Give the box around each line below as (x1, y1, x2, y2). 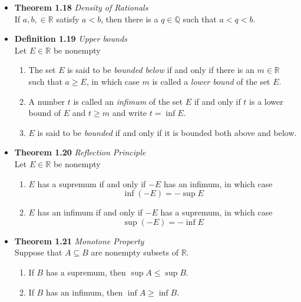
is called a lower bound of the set (152, 75, 270, 87)
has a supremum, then (45, 266, 126, 278)
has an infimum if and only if (37, 206, 143, 218)
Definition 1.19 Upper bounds (14, 32, 127, 45)
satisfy (56, 12, 80, 25)
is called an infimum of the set (73, 95, 183, 107)
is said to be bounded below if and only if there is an (67, 64, 254, 76)
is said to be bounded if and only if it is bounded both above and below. (37, 126, 297, 138)
